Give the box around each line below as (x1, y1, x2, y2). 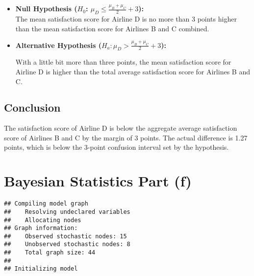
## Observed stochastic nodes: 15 (4, 232, 127, 240)
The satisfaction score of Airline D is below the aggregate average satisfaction (4, 123, 237, 133)
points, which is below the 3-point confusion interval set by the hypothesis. (4, 142, 229, 152)
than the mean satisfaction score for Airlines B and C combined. (15, 23, 209, 33)
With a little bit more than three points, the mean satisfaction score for (15, 57, 231, 67)
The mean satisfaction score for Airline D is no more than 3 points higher (15, 14, 237, 24)
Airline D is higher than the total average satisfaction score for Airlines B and (15, 66, 250, 76)
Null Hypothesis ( (15, 3, 77, 14)
